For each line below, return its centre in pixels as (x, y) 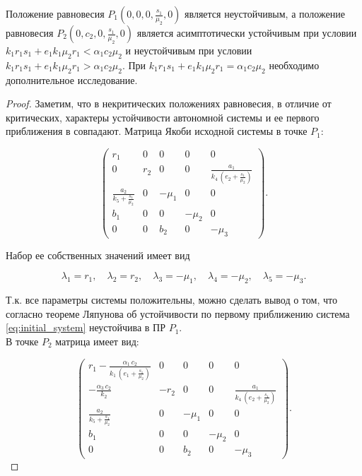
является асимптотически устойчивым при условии (247, 32)
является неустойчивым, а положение (265, 13)
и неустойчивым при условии (189, 50)
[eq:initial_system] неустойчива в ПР (86, 327)
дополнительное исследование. (72, 79)
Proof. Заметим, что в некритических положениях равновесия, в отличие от (169, 103)
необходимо (294, 65)
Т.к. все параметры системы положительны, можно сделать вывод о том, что (171, 300)
